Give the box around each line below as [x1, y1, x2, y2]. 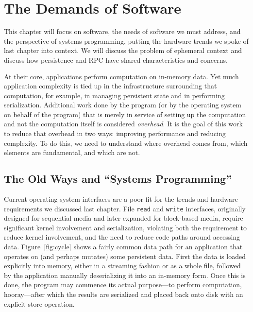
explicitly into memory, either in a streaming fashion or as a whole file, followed [4, 260, 241, 271]
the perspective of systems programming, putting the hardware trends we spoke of [4, 35, 249, 46]
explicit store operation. [4, 298, 75, 309]
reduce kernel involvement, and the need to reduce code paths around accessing [4, 232, 240, 242]
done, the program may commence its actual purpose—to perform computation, [4, 279, 242, 290]
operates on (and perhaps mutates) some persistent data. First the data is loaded [4, 251, 246, 261]
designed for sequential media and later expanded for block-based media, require [4, 213, 243, 223]
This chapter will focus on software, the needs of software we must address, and [4, 26, 241, 36]
